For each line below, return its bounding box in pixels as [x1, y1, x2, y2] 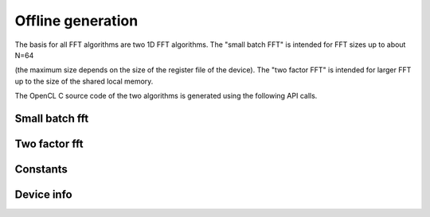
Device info [14, 188, 72, 201]
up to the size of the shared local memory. [14, 76, 154, 86]
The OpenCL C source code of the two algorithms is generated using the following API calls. [14, 91, 318, 101]
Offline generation [14, 12, 139, 29]
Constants [14, 162, 68, 176]
